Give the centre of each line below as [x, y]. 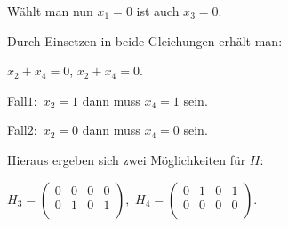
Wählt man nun [50, 11]
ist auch [158, 11]
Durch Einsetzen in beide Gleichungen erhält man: [145, 40]
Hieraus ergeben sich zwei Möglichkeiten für [127, 159]
